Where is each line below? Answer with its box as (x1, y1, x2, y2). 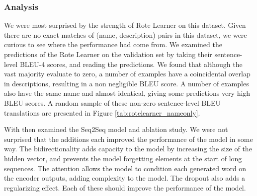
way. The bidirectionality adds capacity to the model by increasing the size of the (4, 143, 252, 154)
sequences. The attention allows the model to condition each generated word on (4, 163, 247, 173)
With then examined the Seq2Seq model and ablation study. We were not (4, 124, 228, 134)
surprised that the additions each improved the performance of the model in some (4, 133, 253, 144)
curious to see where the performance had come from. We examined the (4, 39, 222, 50)
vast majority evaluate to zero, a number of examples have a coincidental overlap (4, 68, 251, 79)
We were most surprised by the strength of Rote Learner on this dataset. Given (4, 20, 246, 30)
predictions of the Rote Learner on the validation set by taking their (4, 49, 212, 59)
